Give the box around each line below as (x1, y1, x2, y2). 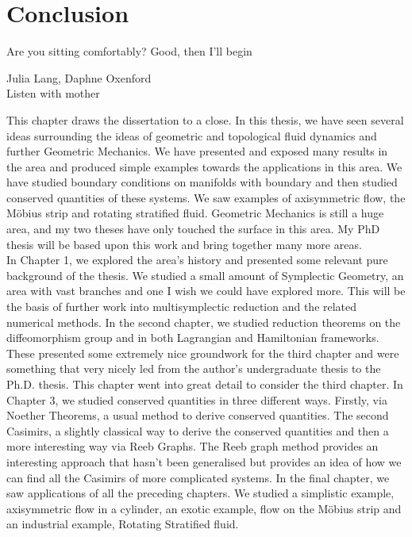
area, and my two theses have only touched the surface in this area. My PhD (6, 221, 380, 237)
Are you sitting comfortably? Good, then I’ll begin (6, 43, 252, 59)
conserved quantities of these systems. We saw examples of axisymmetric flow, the (6, 189, 406, 205)
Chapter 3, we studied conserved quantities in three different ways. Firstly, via (6, 391, 387, 408)
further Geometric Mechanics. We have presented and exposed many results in (6, 143, 388, 159)
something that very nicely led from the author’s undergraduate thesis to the (6, 360, 381, 377)
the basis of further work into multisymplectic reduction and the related (6, 298, 357, 315)
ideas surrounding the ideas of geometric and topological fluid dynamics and (6, 127, 377, 144)
